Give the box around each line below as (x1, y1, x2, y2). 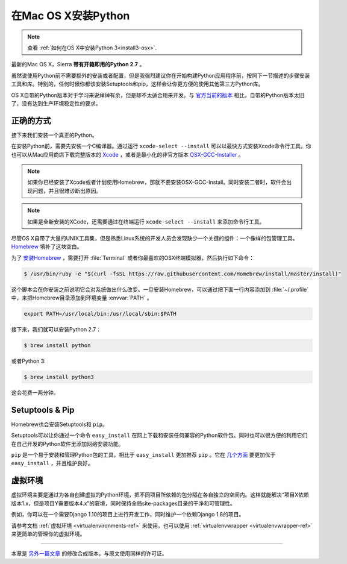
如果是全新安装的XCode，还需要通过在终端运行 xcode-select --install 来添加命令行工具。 (27, 218, 265, 225)
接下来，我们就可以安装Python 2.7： (11, 326, 102, 333)
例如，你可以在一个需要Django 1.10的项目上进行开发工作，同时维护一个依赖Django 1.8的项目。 (11, 511, 245, 518)
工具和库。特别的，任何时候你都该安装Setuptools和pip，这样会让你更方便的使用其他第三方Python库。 (11, 80, 264, 87)
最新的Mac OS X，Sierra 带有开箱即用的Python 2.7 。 (11, 61, 145, 68)
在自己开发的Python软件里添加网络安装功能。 (11, 440, 124, 447)
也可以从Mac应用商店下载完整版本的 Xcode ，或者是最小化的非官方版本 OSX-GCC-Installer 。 (11, 151, 244, 158)
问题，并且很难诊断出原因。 (32, 187, 102, 194)
